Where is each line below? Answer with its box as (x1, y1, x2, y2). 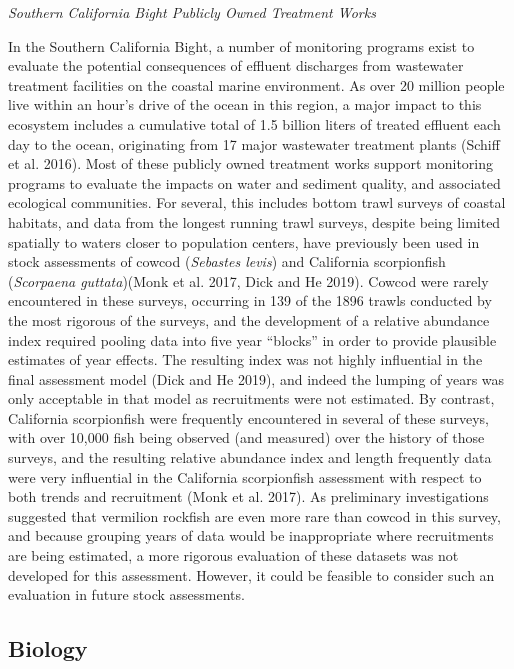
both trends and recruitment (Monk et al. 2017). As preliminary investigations (8, 486, 489, 507)
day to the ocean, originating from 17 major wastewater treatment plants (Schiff (8, 133, 500, 154)
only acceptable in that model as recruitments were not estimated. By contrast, (8, 388, 495, 409)
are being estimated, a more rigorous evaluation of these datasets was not (8, 545, 459, 566)
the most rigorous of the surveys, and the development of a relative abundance (8, 309, 490, 330)
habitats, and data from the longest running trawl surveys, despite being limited (8, 211, 501, 232)
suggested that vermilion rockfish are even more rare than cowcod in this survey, (8, 505, 501, 526)
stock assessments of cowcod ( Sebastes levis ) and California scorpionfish (8, 251, 446, 272)
